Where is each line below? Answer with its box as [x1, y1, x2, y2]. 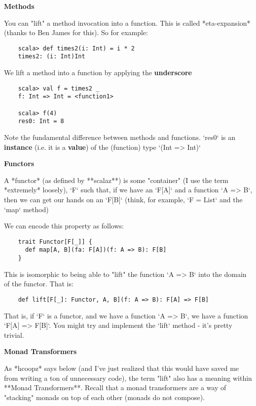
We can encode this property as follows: [4, 221, 124, 231]
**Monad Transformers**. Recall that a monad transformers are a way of [4, 382, 226, 393]
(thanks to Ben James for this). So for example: [4, 27, 148, 38]
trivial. [4, 329, 24, 340]
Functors [4, 158, 35, 169]
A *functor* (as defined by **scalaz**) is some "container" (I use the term [4, 175, 229, 185]
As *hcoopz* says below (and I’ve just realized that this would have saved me [4, 362, 239, 373]
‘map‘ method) [4, 204, 49, 214]
